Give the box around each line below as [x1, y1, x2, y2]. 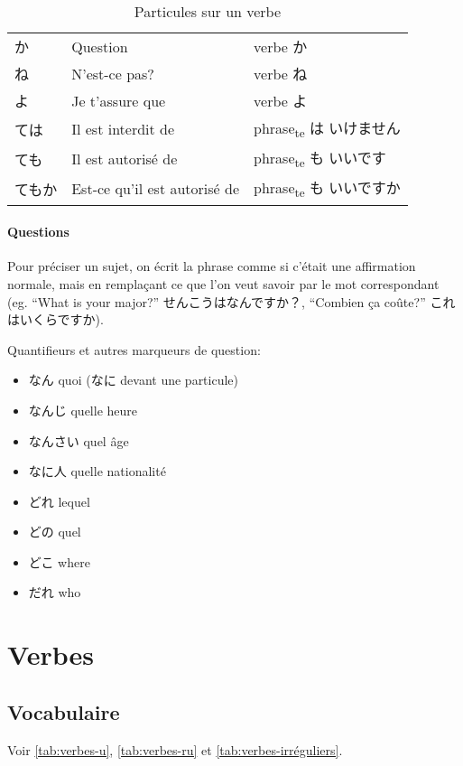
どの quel [28, 522, 81, 541]
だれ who [28, 583, 81, 602]
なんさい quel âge [28, 431, 129, 450]
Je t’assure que [71, 89, 166, 111]
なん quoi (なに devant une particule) [28, 370, 239, 389]
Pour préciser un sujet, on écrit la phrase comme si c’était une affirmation [7, 257, 416, 276]
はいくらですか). [7, 310, 104, 329]
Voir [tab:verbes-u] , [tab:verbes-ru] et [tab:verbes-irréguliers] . [7, 740, 343, 759]
